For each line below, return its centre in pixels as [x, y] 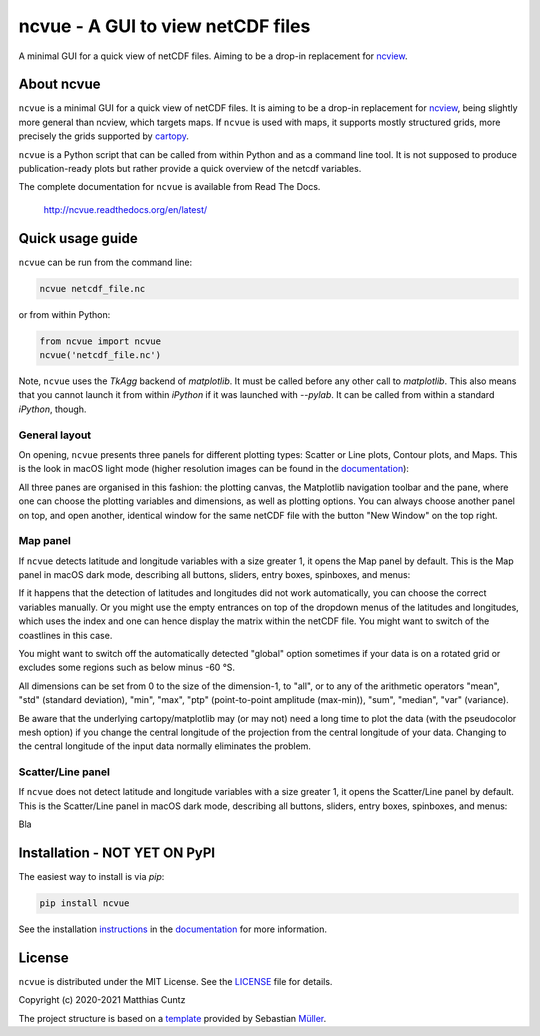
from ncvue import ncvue [100, 341]
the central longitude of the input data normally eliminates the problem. [165, 746]
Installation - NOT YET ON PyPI [116, 853]
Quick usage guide [78, 238]
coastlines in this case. [65, 635]
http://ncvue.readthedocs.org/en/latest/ [125, 209]
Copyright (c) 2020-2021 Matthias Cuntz [102, 1000]
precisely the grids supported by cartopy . [104, 136]
